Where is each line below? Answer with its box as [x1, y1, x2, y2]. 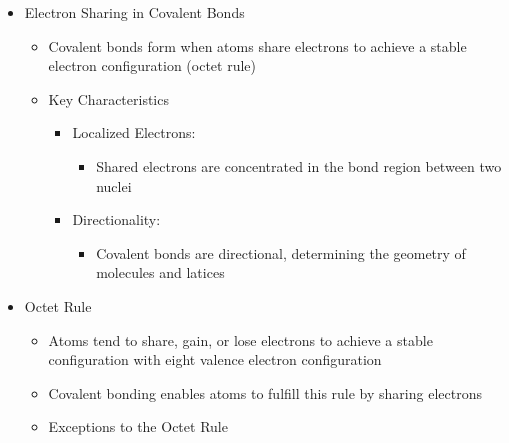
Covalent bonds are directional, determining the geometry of [96, 242, 466, 263]
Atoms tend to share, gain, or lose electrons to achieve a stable [48, 329, 433, 350]
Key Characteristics [48, 88, 169, 109]
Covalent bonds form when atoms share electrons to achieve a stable [48, 35, 467, 56]
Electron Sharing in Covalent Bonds [24, 2, 245, 22]
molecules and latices [96, 262, 225, 283]
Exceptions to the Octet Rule [48, 416, 228, 437]
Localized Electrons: [72, 122, 196, 143]
